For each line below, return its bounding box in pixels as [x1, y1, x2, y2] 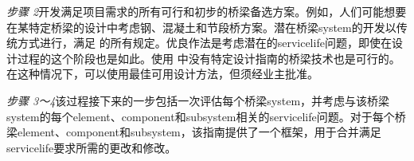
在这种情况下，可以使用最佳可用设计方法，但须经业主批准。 [6, 65, 318, 82]
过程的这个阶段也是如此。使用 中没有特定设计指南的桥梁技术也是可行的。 [17, 49, 400, 66]
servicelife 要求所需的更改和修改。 [6, 139, 177, 155]
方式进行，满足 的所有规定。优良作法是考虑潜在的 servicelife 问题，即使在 [17, 34, 392, 51]
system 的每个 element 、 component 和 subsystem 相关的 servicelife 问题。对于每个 [6, 108, 395, 124]
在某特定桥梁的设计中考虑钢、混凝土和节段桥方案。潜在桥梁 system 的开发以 [6, 18, 396, 35]
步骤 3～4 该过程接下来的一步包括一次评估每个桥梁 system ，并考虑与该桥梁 [6, 92, 390, 108]
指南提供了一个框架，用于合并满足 [202, 124, 381, 140]
